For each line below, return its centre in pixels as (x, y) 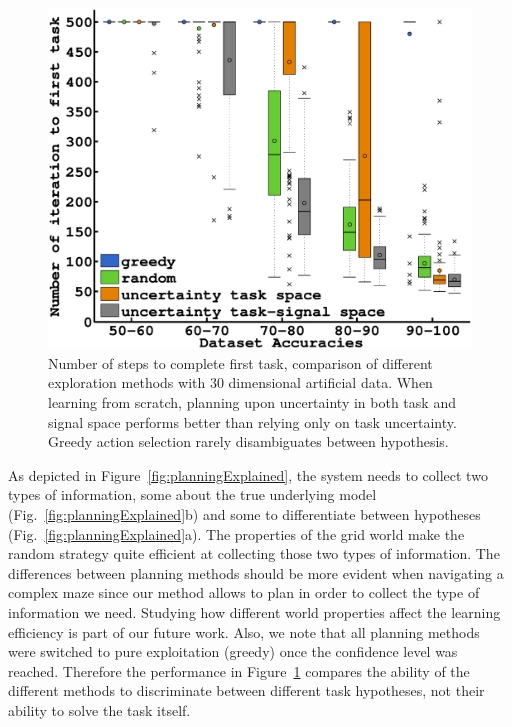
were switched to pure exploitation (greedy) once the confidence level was (233, 651)
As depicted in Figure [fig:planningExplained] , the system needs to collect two (248, 474)
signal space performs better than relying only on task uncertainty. (252, 421)
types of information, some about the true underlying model (192, 494)
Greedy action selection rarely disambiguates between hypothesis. (248, 441)
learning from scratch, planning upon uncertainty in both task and (252, 401)
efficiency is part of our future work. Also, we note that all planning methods (244, 631)
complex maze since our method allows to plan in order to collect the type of (244, 592)
